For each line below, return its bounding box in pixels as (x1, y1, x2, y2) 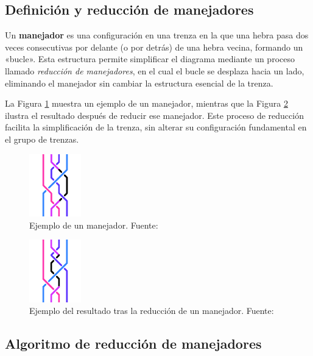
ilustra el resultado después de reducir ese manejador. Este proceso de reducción (5, 109, 304, 121)
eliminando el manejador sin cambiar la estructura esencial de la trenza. (5, 76, 273, 89)
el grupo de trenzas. (5, 132, 79, 145)
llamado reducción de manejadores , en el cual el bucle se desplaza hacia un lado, (5, 64, 304, 77)
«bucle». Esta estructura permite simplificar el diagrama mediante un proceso (5, 52, 295, 65)
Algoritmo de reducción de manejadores (5, 334, 262, 353)
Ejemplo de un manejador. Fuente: (29, 218, 158, 231)
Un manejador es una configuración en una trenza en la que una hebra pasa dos (5, 29, 309, 41)
